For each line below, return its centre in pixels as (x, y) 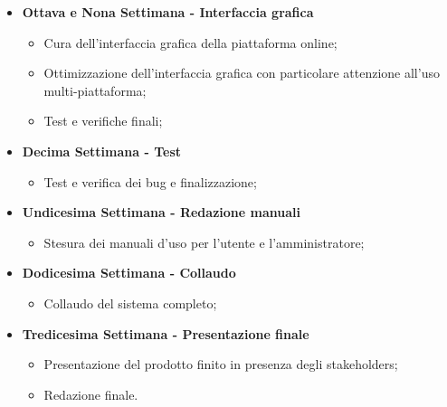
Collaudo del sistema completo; (130, 303)
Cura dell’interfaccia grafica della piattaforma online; (190, 42)
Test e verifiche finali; (103, 121)
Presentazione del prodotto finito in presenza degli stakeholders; (221, 364)
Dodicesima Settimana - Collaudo (129, 273)
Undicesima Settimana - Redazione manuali (161, 212)
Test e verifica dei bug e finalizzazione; (150, 181)
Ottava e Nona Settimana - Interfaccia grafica (168, 12)
